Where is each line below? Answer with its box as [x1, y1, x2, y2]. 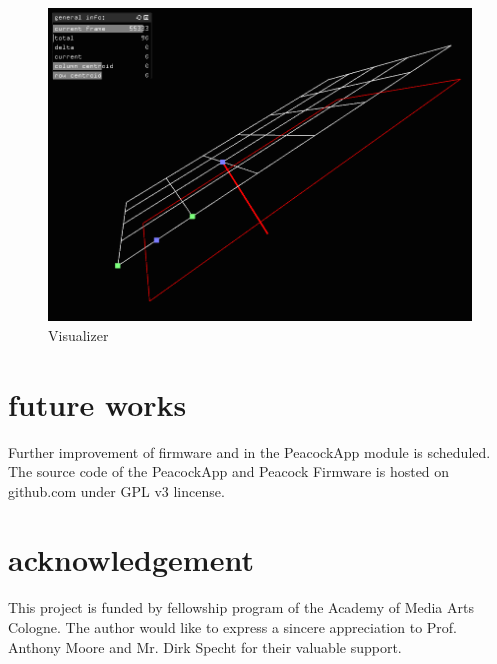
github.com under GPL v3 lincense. [8, 480, 225, 501]
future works [8, 383, 187, 424]
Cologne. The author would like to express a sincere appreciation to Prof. [8, 617, 458, 637]
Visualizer [48, 324, 109, 345]
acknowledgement [8, 539, 254, 580]
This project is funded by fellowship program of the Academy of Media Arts [8, 597, 474, 618]
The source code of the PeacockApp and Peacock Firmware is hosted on [8, 461, 450, 482]
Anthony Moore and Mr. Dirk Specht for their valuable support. [8, 636, 402, 657]
